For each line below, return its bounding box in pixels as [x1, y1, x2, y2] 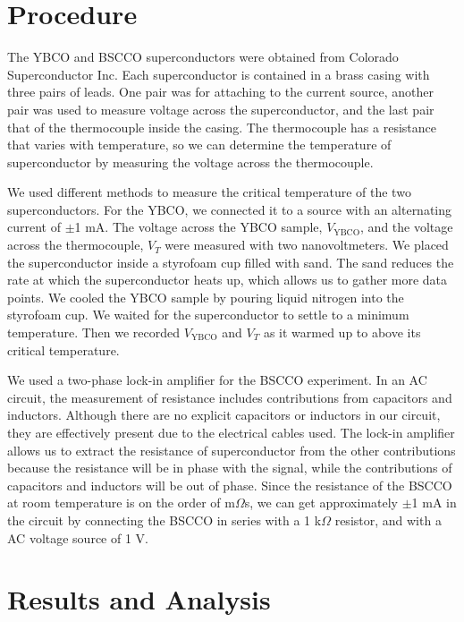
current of [7, 217, 61, 236]
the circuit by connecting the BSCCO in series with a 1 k [7, 510, 322, 529]
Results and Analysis [7, 581, 271, 618]
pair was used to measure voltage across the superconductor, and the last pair [7, 99, 434, 118]
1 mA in [411, 493, 457, 512]
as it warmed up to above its [263, 323, 421, 342]
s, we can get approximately [244, 493, 399, 512]
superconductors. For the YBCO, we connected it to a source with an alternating [7, 200, 452, 218]
